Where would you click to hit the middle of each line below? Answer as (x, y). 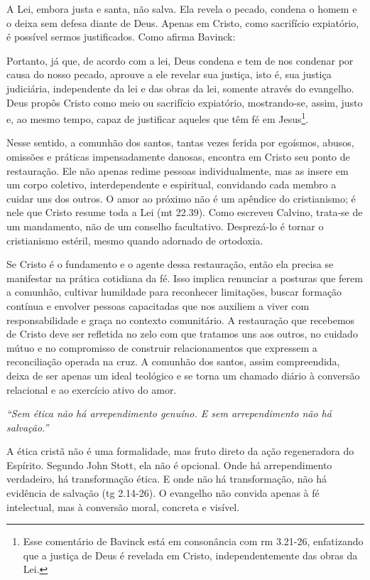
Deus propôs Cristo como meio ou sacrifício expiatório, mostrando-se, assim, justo (185, 102)
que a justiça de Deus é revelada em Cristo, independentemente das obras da (190, 555)
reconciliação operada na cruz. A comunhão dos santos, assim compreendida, (173, 361)
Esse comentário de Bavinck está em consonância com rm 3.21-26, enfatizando (193, 541)
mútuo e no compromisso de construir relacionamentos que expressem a (162, 347)
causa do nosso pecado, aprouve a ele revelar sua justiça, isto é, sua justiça (169, 74)
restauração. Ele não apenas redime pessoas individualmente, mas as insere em (178, 170)
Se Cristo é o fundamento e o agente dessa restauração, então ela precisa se (170, 264)
